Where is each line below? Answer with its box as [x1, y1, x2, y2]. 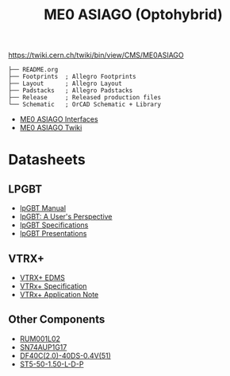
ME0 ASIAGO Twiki [19, 123, 82, 133]
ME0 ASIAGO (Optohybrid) [43, 6, 224, 24]
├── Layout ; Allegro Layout [8, 79, 123, 88]
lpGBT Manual [19, 204, 66, 213]
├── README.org [8, 66, 59, 74]
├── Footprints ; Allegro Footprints [8, 73, 136, 81]
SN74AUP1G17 [19, 342, 67, 351]
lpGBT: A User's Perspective [19, 212, 113, 222]
